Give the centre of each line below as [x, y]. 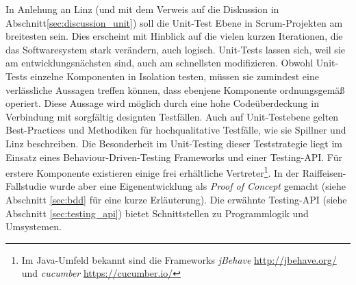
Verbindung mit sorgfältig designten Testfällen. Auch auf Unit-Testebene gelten [172, 116]
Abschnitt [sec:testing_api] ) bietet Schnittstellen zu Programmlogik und [157, 213]
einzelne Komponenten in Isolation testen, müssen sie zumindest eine [175, 76]
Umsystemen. [34, 226]
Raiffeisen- [324, 172]
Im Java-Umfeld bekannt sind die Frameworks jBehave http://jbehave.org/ [179, 259]
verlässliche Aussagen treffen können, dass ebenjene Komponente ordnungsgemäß [175, 89]
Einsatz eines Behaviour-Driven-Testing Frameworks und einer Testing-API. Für [174, 157]
